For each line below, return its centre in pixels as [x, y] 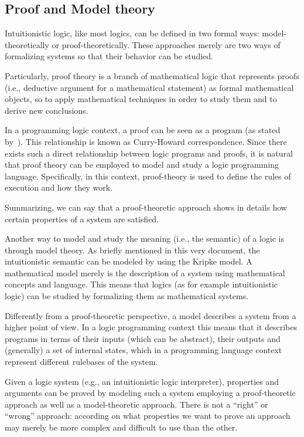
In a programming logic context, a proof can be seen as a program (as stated [143, 130]
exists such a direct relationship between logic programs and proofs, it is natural [149, 153]
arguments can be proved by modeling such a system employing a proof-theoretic [150, 393]
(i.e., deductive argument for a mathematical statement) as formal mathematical [149, 87]
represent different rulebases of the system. [81, 362]
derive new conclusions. [47, 110]
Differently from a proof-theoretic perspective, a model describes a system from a [151, 315]
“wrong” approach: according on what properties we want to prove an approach [148, 416]
